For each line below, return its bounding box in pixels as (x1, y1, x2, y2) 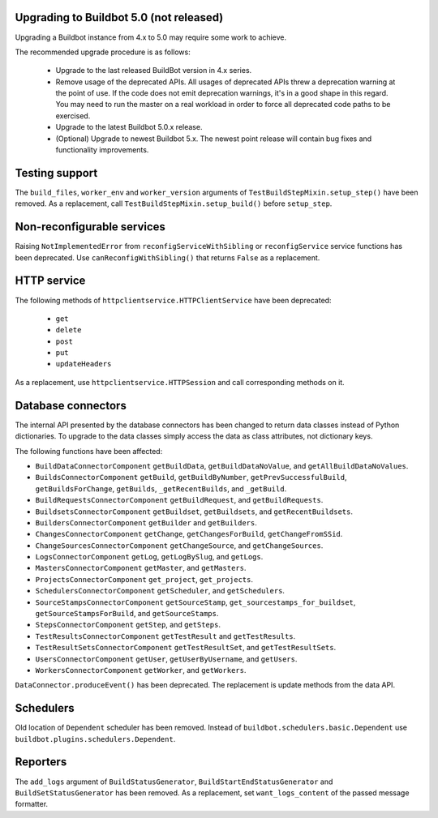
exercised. (55, 110, 91, 121)
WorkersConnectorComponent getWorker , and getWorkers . (35, 665, 247, 675)
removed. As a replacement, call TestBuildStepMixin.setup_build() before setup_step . (15, 199, 333, 208)
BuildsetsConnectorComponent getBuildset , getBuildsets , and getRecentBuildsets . (35, 507, 353, 516)
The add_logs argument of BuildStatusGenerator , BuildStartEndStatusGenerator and (15, 777, 333, 786)
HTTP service (15, 274, 86, 288)
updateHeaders (55, 359, 112, 369)
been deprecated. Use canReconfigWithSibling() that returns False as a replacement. (15, 252, 320, 263)
